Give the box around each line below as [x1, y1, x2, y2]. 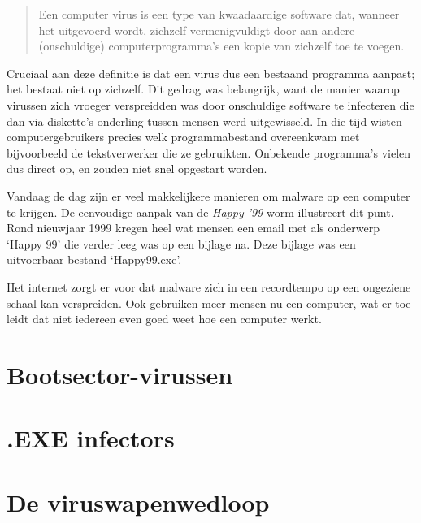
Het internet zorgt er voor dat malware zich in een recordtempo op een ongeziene [7, 278, 411, 295]
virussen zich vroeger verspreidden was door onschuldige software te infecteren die [7, 96, 414, 113]
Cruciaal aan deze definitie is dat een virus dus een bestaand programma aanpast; [7, 64, 415, 81]
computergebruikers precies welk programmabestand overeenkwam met [7, 128, 360, 145]
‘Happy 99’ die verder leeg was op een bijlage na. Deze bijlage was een [7, 235, 356, 252]
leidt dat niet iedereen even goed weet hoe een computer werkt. [7, 310, 322, 327]
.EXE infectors [7, 421, 175, 455]
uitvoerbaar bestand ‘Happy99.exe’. [7, 251, 182, 268]
